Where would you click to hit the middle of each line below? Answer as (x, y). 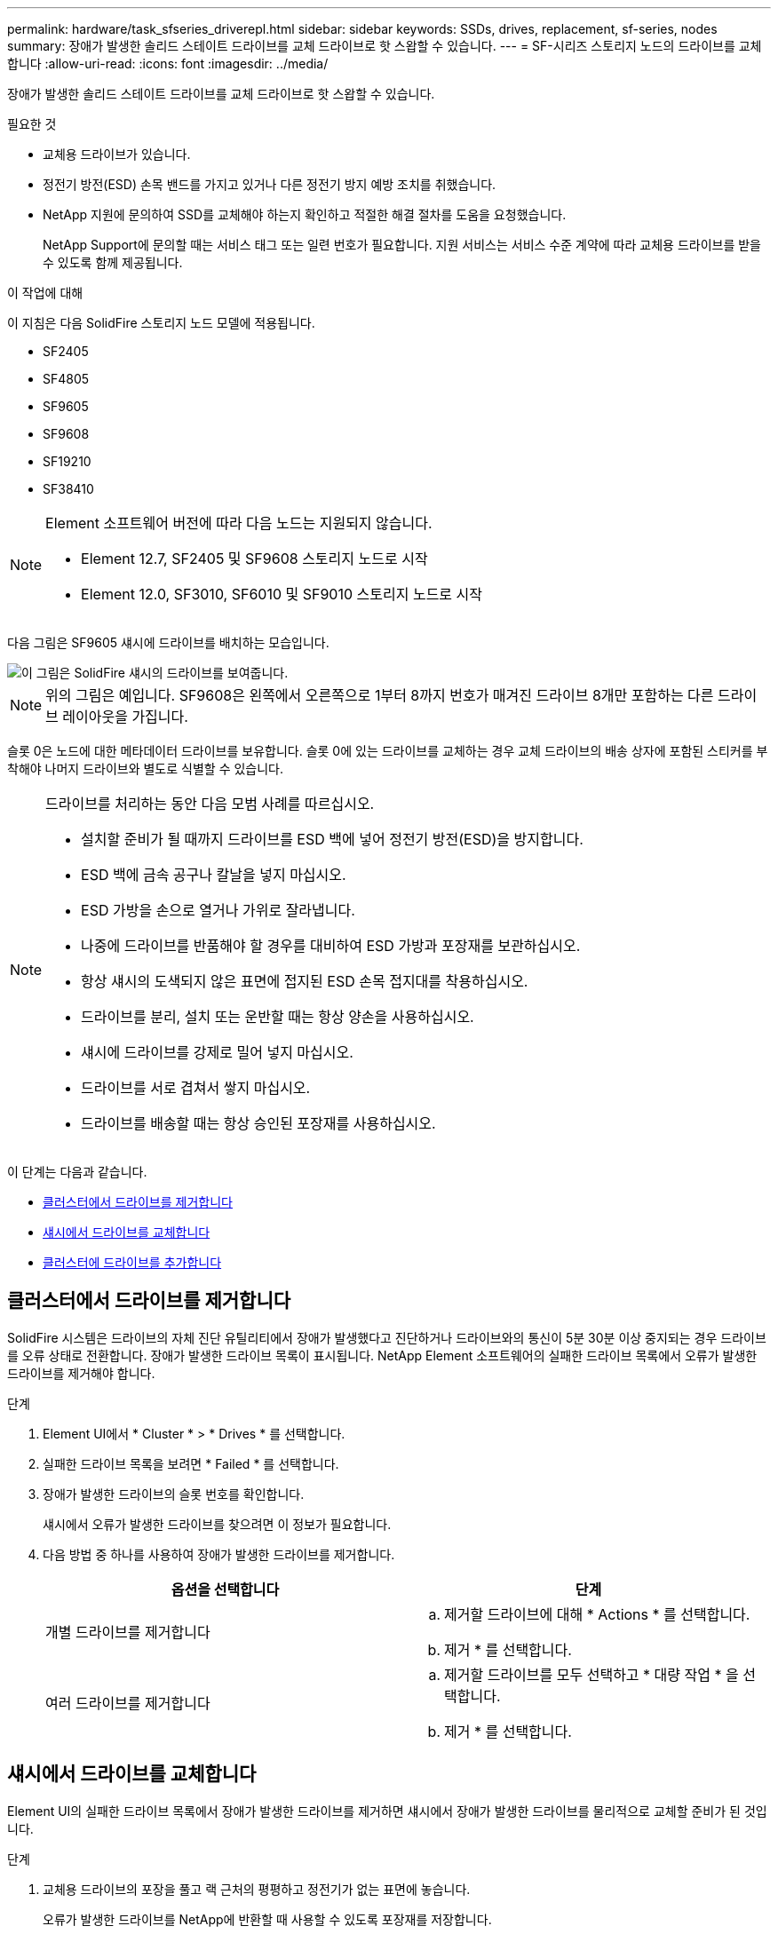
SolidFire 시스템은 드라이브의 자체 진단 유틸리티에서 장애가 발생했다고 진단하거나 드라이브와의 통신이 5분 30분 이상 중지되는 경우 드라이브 (387, 1337)
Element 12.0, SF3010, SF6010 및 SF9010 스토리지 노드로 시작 (282, 594)
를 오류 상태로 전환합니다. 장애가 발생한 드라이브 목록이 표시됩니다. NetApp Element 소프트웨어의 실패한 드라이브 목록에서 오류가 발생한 (382, 1355)
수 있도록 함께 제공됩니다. (113, 262)
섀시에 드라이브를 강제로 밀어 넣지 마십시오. (217, 1052)
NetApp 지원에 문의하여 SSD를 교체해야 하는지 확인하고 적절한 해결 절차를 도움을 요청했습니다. (305, 214)
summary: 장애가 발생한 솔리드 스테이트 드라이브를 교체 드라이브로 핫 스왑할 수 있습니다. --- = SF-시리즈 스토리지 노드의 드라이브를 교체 (385, 46)
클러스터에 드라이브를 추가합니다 (132, 1262)
